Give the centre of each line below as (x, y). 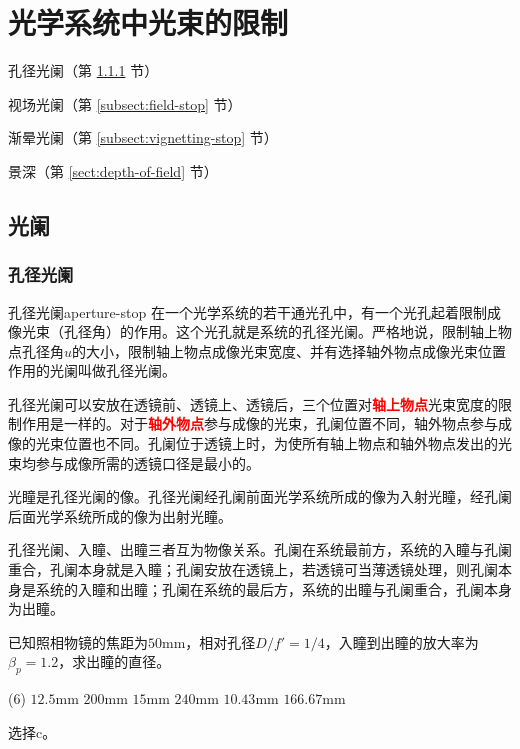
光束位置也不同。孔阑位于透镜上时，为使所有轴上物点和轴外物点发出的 (266, 443)
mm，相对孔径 (209, 641)
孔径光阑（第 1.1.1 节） (83, 70)
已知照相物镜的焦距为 (78, 641)
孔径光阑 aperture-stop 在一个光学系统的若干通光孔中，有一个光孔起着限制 (247, 311)
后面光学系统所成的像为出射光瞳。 (120, 515)
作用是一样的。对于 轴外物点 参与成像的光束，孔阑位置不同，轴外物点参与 (259, 423)
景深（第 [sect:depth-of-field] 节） (113, 170)
